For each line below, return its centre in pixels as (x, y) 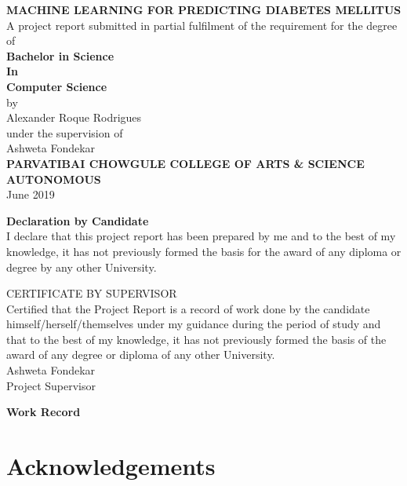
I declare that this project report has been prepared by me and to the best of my (201, 236)
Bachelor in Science (60, 55)
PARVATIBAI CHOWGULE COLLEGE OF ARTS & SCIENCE (185, 163)
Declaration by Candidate (78, 220)
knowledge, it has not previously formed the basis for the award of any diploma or (204, 251)
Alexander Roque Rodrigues (74, 117)
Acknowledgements (111, 466)
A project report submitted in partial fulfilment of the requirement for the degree (202, 25)
